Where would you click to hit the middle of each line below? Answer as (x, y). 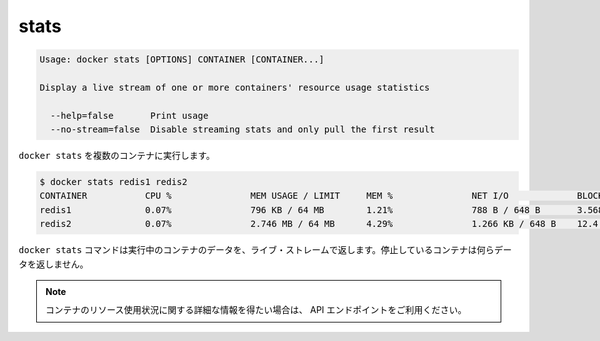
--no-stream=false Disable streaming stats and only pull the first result (242, 129)
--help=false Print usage (129, 115)
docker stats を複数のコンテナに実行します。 (116, 156)
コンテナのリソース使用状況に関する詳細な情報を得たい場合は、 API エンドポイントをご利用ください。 (256, 310)
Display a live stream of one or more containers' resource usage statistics (234, 87)
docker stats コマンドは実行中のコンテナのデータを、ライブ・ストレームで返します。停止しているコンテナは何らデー (265, 250)
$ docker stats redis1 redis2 (113, 182)
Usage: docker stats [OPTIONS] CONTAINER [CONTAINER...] (182, 59)
